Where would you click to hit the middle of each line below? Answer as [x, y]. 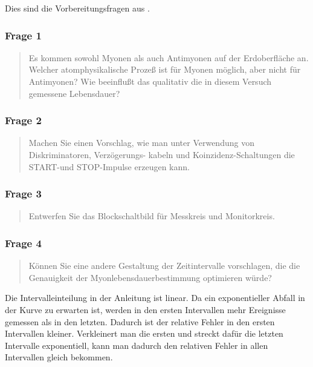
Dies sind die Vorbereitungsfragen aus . [77, 8]
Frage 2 [23, 120]
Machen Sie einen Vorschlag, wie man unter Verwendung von [141, 143]
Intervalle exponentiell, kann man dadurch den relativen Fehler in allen [137, 345]
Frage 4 [23, 243]
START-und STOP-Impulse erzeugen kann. [109, 166]
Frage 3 [23, 193]
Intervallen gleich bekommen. [59, 357]
